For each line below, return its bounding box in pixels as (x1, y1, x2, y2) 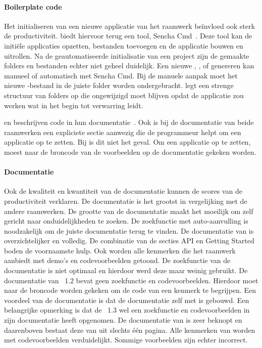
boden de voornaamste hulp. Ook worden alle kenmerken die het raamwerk (4, 245, 236, 255)
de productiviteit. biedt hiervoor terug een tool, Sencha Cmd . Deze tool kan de (4, 30, 252, 41)
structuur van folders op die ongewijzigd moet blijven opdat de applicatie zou (4, 90, 244, 100)
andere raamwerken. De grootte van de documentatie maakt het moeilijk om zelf (4, 205, 253, 216)
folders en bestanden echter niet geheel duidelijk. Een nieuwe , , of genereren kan (4, 60, 254, 71)
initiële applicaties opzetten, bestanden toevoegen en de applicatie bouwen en (4, 40, 243, 51)
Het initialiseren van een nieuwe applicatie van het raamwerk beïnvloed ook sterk (4, 20, 255, 31)
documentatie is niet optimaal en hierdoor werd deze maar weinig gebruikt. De (4, 265, 248, 276)
